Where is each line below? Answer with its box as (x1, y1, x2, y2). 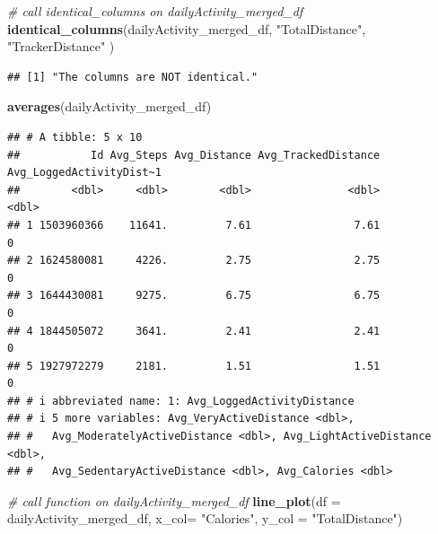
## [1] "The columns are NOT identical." (7, 70, 258, 83)
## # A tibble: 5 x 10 (7, 130, 143, 144)
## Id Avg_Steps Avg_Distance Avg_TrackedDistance (7, 148, 381, 162)
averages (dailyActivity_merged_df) (7, 97, 212, 116)
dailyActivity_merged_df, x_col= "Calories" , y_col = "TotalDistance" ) (7, 509, 403, 528)
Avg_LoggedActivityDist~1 (7, 166, 162, 179)
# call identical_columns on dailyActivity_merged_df (7, 2, 303, 20)
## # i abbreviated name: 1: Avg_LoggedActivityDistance (7, 394, 355, 407)
